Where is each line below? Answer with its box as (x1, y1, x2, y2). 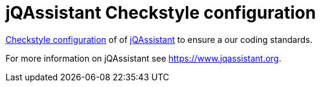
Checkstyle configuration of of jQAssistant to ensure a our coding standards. (5, 34, 313, 45)
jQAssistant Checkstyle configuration (5, 2, 316, 23)
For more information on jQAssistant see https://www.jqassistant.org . (5, 53, 282, 63)
